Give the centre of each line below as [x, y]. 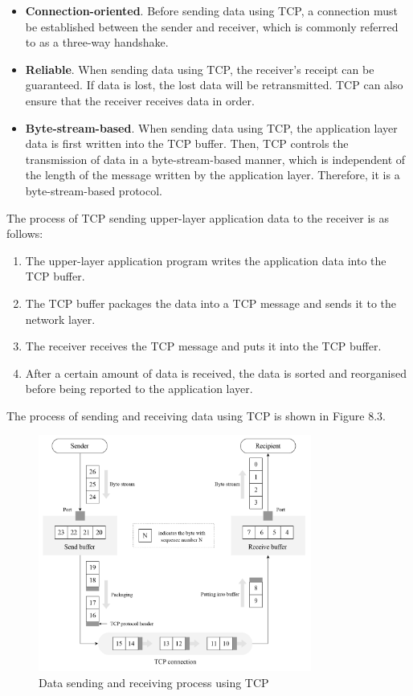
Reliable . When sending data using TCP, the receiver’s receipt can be [200, 69]
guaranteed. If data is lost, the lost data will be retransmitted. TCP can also [214, 85]
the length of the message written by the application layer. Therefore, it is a [213, 175]
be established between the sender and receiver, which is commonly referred [212, 26]
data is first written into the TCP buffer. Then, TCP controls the [187, 143]
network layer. [60, 319]
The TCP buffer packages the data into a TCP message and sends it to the [211, 303]
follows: [25, 233]
